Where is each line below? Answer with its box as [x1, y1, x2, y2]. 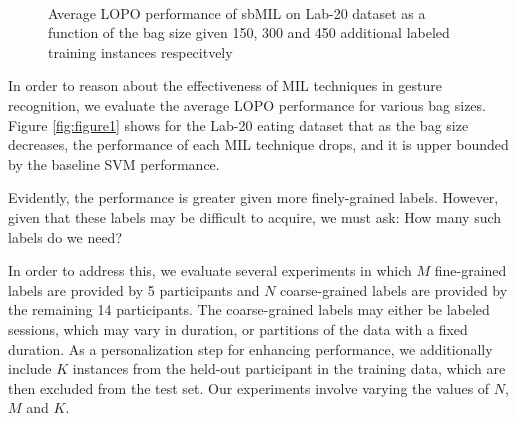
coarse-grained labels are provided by [280, 279, 508, 300]
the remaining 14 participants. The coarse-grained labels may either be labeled [8, 299, 490, 320]
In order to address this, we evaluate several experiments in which [8, 260, 412, 281]
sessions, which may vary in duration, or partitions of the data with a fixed [8, 318, 468, 339]
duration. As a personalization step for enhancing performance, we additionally [8, 338, 493, 359]
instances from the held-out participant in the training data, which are [72, 358, 506, 379]
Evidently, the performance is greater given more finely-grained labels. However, [8, 187, 499, 208]
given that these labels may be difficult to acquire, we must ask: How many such [8, 206, 502, 227]
